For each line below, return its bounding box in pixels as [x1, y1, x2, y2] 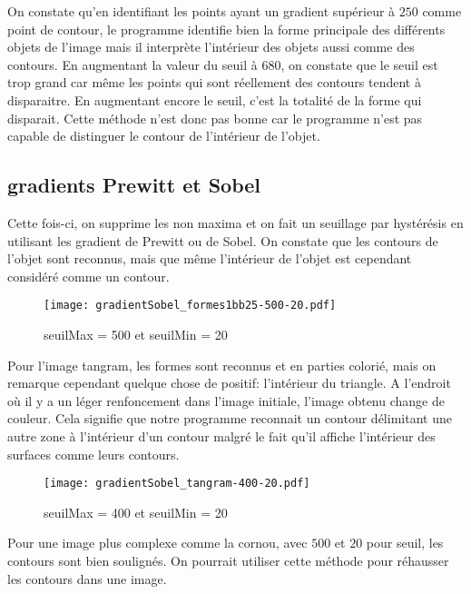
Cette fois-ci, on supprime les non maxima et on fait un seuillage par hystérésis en [7, 213, 464, 232]
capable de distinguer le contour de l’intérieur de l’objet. [7, 126, 320, 145]
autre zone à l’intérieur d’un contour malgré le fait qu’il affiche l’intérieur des [7, 426, 436, 445]
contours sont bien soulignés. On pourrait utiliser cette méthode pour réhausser [7, 550, 449, 569]
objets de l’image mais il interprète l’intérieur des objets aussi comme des [7, 37, 415, 56]
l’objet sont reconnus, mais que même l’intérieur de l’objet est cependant [7, 249, 412, 268]
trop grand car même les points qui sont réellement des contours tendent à [7, 73, 421, 92]
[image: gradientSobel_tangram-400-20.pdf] [44, 477, 310, 490]
